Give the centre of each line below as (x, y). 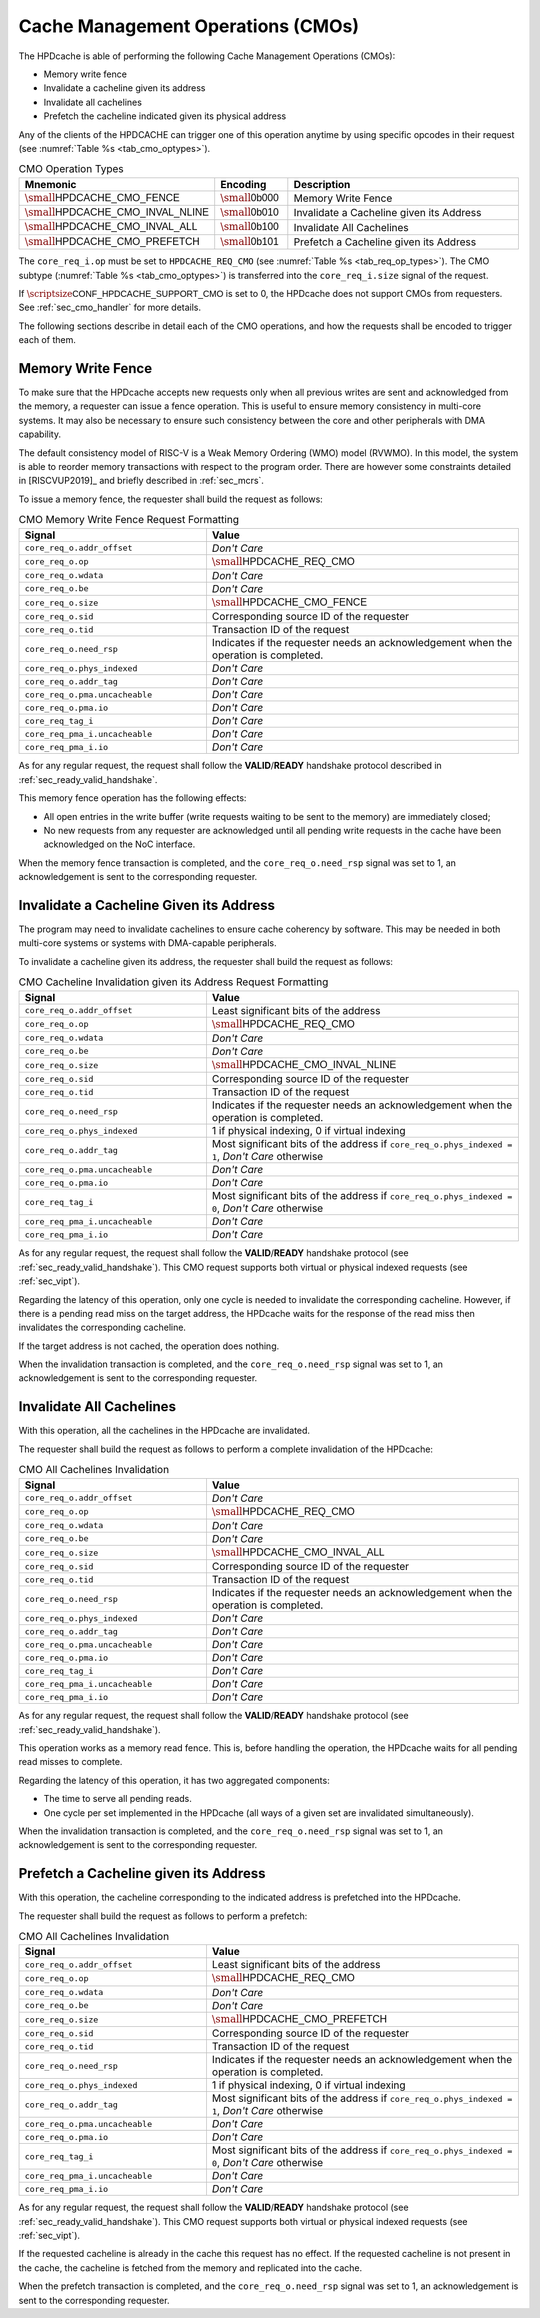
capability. (40, 434)
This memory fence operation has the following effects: (132, 798)
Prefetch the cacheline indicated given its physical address (165, 116)
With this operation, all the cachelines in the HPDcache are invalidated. (164, 1431)
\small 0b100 (249, 227)
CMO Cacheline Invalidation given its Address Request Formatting (173, 982)
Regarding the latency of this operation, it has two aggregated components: (174, 1780)
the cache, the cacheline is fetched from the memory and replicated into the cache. (190, 2267)
